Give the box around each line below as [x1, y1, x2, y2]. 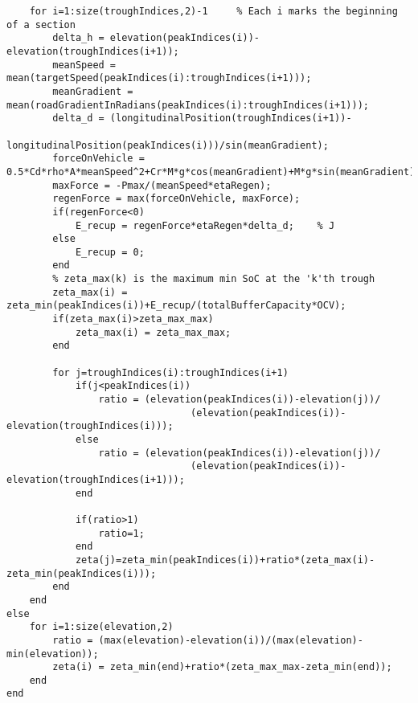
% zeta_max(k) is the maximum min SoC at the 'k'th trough [52, 273, 375, 285]
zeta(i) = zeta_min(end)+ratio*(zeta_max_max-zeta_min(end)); [52, 661, 392, 673]
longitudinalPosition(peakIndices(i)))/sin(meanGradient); [6, 139, 329, 151]
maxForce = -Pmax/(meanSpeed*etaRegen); [52, 179, 272, 191]
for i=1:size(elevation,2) [29, 621, 174, 633]
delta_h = [52, 32, 104, 44]
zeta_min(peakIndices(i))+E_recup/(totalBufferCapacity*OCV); [6, 300, 346, 312]
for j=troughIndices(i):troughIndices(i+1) [52, 366, 289, 378]
